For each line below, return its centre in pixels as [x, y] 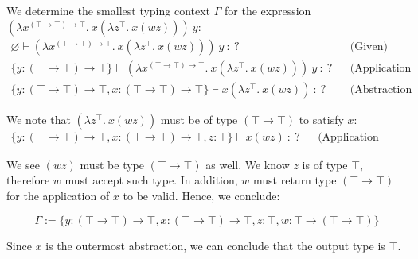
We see [23, 164]
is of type [325, 164]
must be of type [199, 119]
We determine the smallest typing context [109, 10]
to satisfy [321, 119]
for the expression [268, 10]
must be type [112, 164]
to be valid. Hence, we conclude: [201, 195]
